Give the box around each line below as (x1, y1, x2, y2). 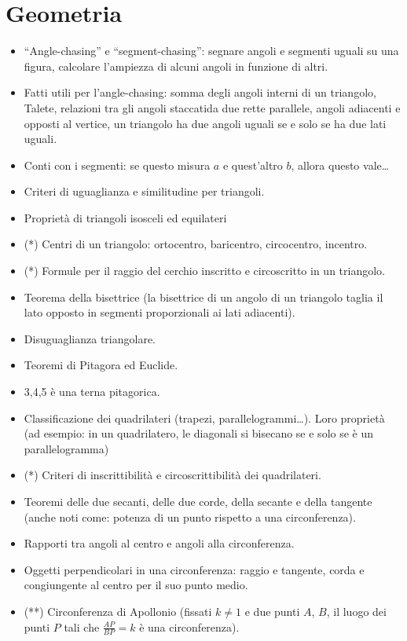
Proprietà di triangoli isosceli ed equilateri (24, 209, 227, 225)
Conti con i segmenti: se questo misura (24, 156, 211, 173)
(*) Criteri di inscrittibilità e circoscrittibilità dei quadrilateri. (24, 467, 321, 483)
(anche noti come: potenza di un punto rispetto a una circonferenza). (24, 508, 356, 525)
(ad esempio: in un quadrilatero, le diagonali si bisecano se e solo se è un (24, 425, 374, 441)
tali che (64, 618, 100, 635)
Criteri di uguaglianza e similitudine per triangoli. (24, 183, 265, 200)
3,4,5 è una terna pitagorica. (24, 383, 160, 400)
